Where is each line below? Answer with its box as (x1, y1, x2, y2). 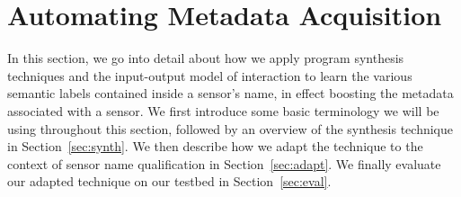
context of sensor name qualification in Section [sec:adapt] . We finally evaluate (7, 154, 441, 173)
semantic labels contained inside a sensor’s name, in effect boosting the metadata (7, 84, 454, 103)
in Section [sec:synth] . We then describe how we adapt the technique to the (7, 137, 423, 156)
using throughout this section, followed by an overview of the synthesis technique (7, 119, 453, 138)
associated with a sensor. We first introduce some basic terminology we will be (7, 101, 439, 120)
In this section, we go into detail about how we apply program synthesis (7, 49, 404, 67)
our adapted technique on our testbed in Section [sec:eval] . (7, 172, 332, 191)
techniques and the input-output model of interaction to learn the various (7, 66, 412, 85)
